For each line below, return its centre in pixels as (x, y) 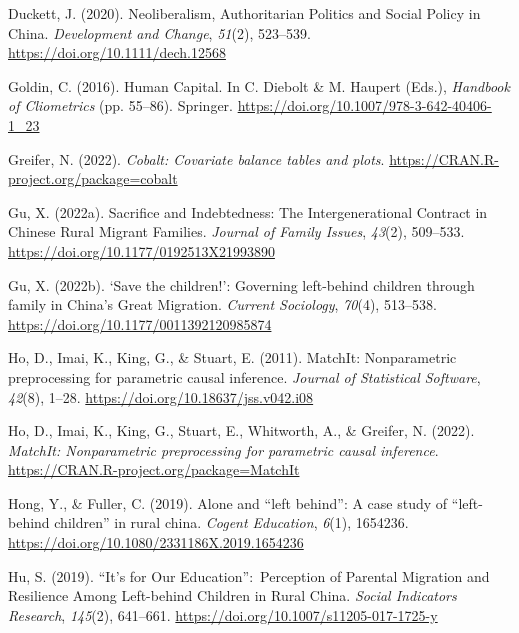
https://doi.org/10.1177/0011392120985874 (140, 323)
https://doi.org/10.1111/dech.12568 (117, 52)
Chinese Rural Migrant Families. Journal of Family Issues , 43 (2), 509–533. (236, 231)
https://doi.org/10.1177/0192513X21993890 (141, 250)
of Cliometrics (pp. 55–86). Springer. (120, 105)
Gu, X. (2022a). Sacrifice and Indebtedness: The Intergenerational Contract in (248, 211)
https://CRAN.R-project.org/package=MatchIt (154, 469)
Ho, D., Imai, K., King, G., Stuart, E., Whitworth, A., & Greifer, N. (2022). (241, 430)
